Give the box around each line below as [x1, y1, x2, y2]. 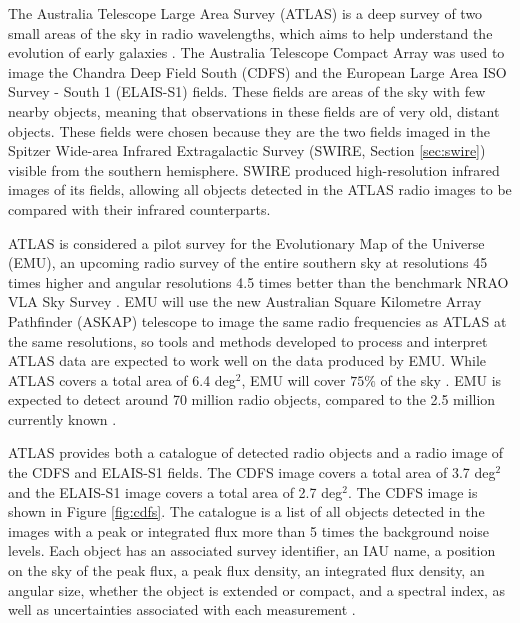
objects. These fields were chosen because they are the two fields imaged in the [8, 120, 490, 141]
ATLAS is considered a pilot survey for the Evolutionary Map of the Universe [8, 232, 485, 253]
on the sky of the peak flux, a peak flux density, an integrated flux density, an [8, 560, 485, 581]
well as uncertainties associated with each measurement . [8, 599, 356, 620]
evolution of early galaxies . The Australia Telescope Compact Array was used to [8, 42, 505, 63]
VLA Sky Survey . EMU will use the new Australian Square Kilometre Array [8, 291, 482, 312]
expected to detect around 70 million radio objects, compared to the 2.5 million [8, 389, 496, 410]
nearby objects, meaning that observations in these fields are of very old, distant [8, 100, 500, 121]
